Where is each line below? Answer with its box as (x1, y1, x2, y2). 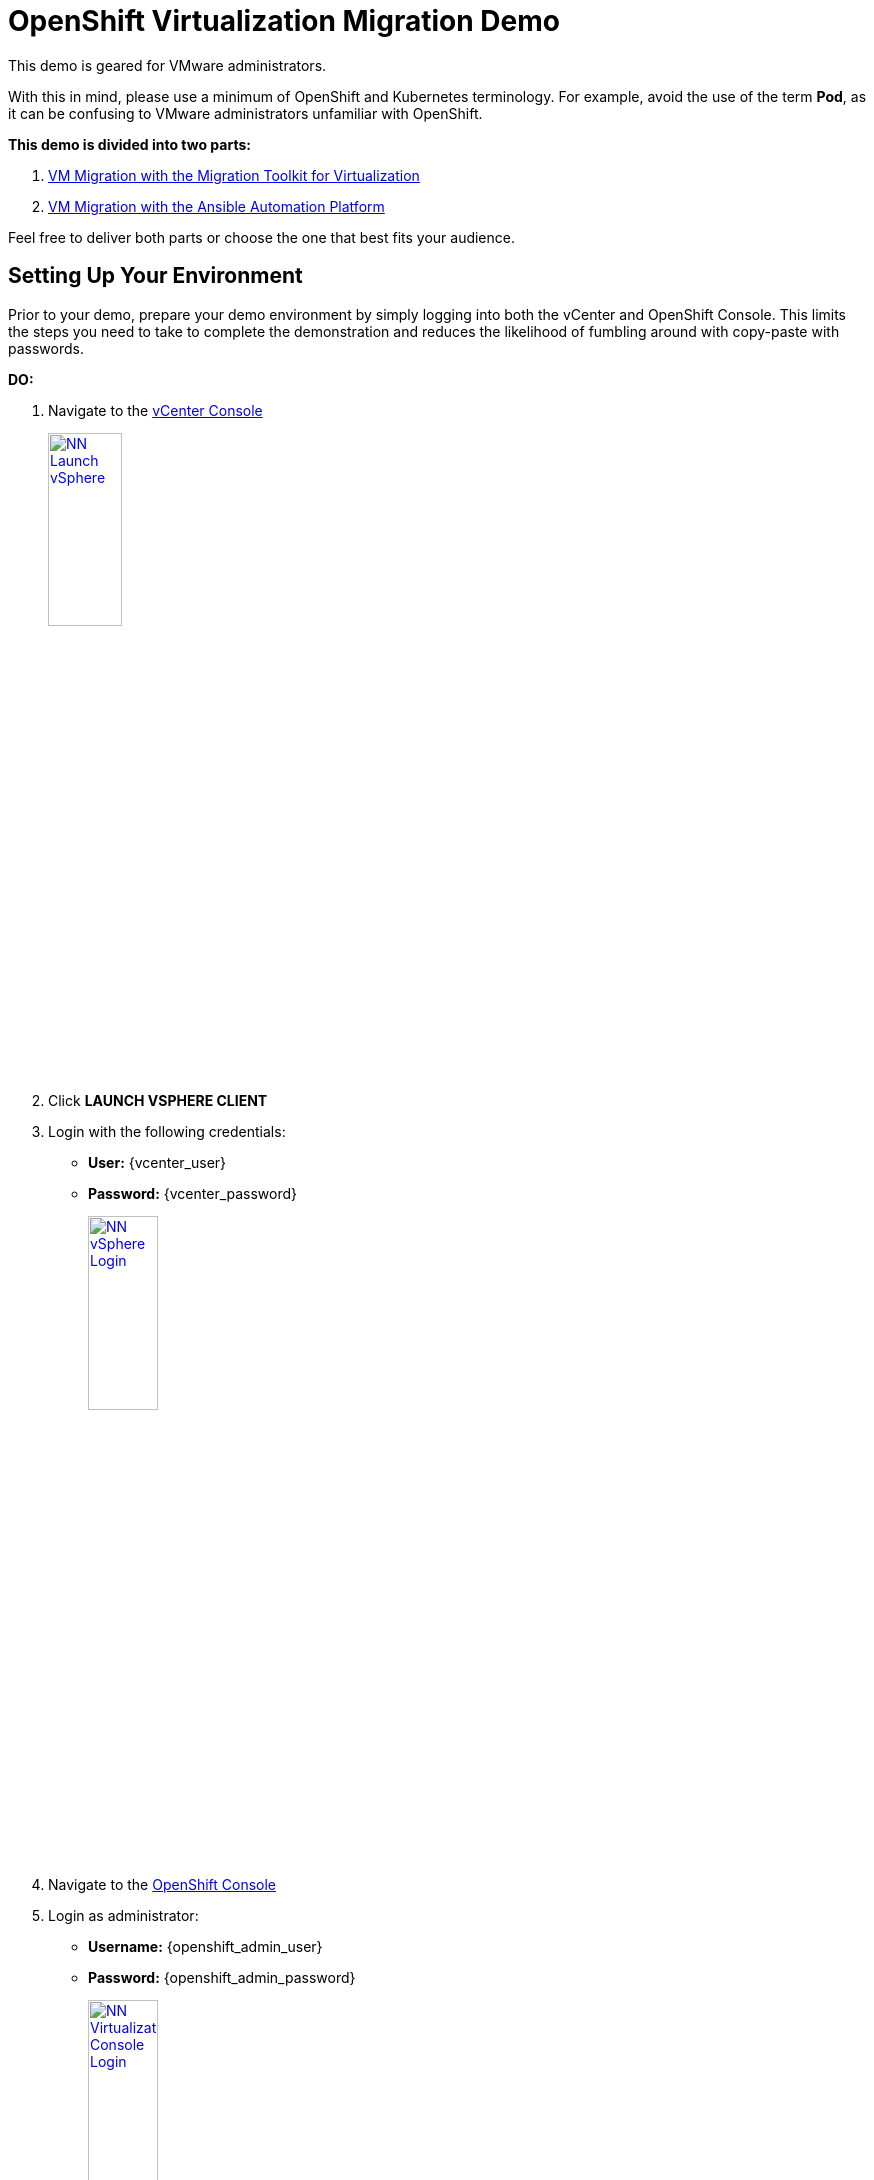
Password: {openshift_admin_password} (88, 1968, 356, 1986)
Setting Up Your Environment (8, 263, 303, 289)
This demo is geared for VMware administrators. (8, 56, 327, 74)
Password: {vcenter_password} (88, 1185, 298, 1203)
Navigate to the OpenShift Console (48, 1875, 276, 1893)
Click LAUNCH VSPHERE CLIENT (48, 1092, 268, 1110)
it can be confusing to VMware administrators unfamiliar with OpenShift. (8, 104, 483, 122)
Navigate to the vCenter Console (48, 401, 263, 419)
